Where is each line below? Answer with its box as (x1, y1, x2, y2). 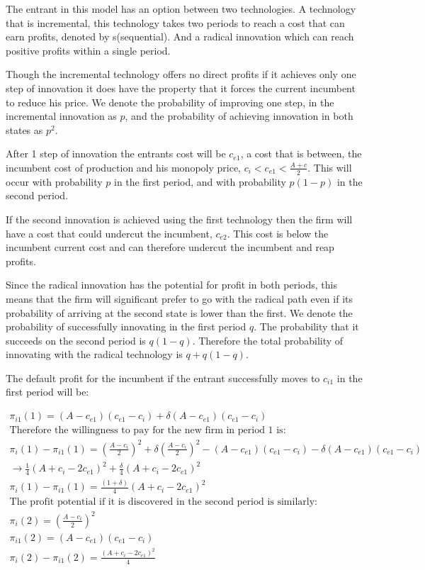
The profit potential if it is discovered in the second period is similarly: (9, 497, 317, 508)
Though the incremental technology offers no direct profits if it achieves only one (6, 67, 356, 82)
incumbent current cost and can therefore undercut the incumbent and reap (6, 240, 334, 255)
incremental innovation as (6, 108, 117, 123)
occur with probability (6, 174, 103, 189)
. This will (307, 160, 352, 174)
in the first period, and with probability (113, 174, 286, 189)
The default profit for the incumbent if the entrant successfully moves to (6, 370, 320, 385)
